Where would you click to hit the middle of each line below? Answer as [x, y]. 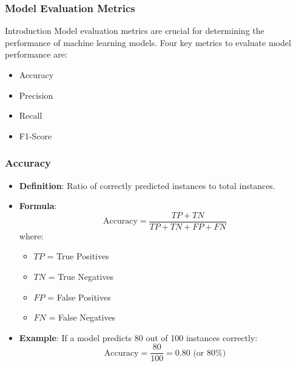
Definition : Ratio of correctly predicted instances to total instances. [147, 185]
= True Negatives [81, 277]
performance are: [36, 54]
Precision [36, 95]
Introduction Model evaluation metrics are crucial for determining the [135, 31]
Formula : [38, 206]
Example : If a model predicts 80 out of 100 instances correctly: [138, 337]
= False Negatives [82, 317]
